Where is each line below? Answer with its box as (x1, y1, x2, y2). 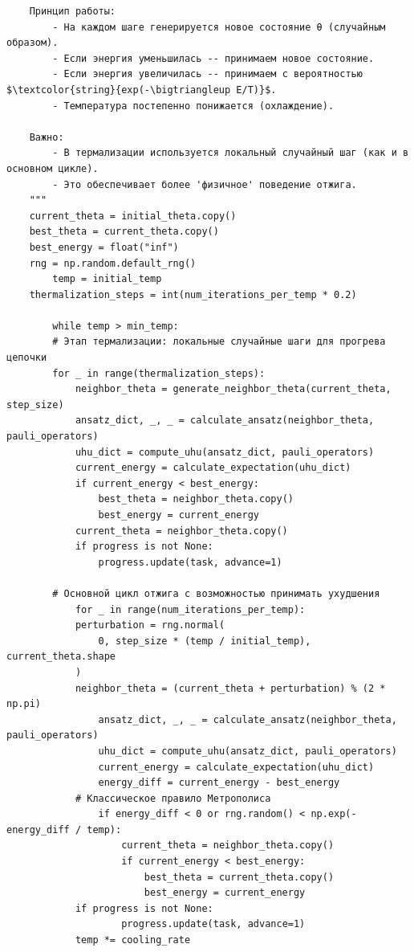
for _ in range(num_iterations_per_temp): (75, 603, 306, 615)
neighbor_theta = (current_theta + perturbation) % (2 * (75, 682, 386, 694)
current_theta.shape (6, 651, 116, 663)
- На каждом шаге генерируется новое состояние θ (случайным (52, 21, 386, 33)
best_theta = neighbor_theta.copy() (98, 493, 294, 505)
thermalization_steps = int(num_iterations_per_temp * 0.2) (29, 288, 357, 300)
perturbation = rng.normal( (75, 619, 225, 631)
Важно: (29, 131, 64, 143)
